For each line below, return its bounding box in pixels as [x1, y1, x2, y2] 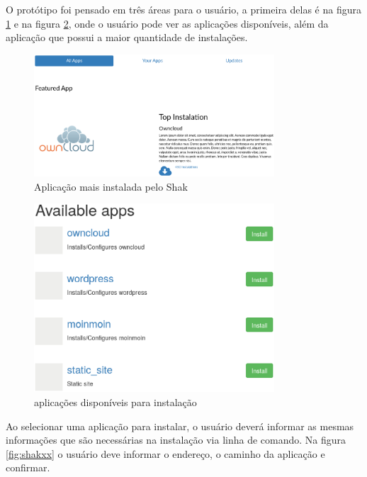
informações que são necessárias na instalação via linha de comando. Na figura [6, 432, 346, 447]
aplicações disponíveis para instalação [34, 395, 197, 410]
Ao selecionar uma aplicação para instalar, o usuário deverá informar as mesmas [6, 418, 354, 433]
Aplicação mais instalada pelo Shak [34, 179, 188, 193]
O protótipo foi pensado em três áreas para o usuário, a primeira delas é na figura [6, 2, 361, 16]
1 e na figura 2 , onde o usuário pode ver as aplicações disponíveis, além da [6, 16, 329, 30]
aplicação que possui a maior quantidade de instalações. [6, 30, 248, 45]
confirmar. [6, 460, 50, 475]
